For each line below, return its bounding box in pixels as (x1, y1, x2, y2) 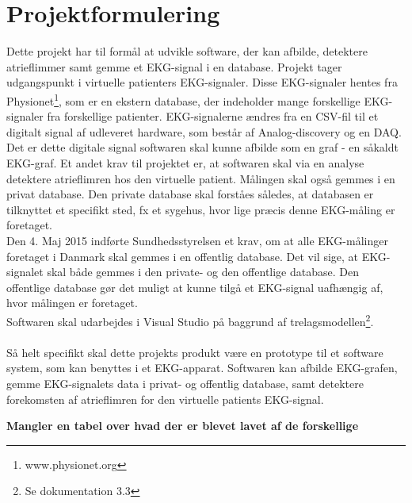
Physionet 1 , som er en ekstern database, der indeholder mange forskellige (6, 90, 360, 109)
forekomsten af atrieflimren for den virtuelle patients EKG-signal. (6, 390, 324, 407)
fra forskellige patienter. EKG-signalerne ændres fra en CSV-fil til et (47, 108, 379, 125)
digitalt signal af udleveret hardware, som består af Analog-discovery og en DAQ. (6, 123, 402, 140)
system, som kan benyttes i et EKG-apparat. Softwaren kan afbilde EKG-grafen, (6, 359, 398, 376)
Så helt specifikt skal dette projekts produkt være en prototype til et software (6, 344, 383, 360)
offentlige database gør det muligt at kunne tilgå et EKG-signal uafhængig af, (6, 278, 383, 295)
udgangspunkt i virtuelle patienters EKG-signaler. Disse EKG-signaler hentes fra (6, 74, 398, 90)
